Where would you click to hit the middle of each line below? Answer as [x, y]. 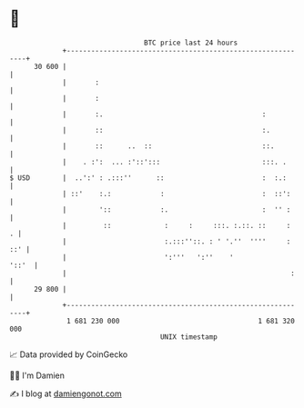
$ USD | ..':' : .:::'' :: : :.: [148, 178]
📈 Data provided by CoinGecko [69, 354]
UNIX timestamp [189, 337]
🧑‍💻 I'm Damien [37, 375]
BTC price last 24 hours [191, 43]
